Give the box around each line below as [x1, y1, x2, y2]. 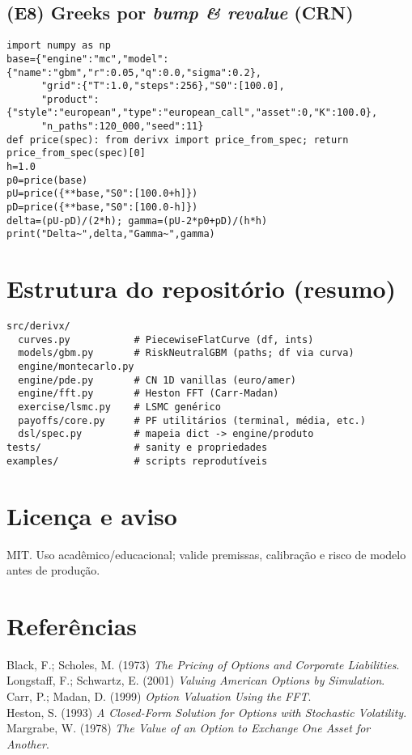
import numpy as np [6, 40, 111, 52]
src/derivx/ [6, 320, 70, 333]
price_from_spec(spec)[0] [6, 147, 146, 159]
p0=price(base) [6, 174, 88, 186]
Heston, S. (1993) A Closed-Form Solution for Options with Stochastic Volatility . [6, 703, 407, 720]
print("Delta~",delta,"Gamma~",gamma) [6, 228, 215, 240]
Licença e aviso [6, 498, 177, 532]
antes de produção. [6, 562, 100, 579]
